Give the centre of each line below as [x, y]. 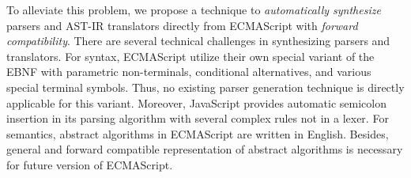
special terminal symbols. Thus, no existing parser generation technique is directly [205, 87]
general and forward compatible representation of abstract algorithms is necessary [205, 149]
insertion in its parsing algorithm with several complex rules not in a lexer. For [198, 118]
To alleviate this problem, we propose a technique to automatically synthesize [194, 9]
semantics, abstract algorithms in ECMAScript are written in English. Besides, [198, 133]
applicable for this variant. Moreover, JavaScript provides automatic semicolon [196, 102]
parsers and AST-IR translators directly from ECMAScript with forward [182, 25]
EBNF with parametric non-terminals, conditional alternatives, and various [189, 72]
